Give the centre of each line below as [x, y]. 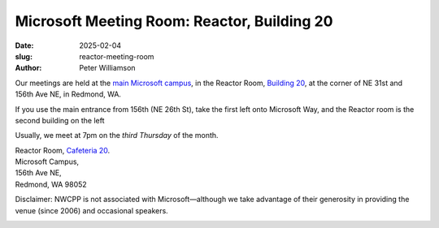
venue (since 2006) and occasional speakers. [91, 210]
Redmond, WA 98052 [51, 184]
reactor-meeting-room [117, 56]
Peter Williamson [107, 68]
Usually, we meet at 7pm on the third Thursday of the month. [117, 136]
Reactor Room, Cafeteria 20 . [63, 150]
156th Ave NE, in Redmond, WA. [68, 94]
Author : [28, 68]
